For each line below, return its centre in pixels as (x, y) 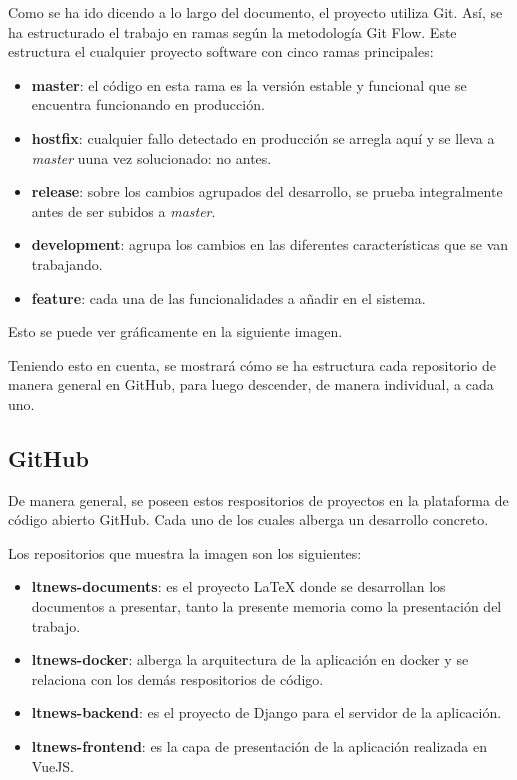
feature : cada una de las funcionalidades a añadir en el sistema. (228, 297)
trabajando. (67, 263)
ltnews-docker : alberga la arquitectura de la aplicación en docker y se (250, 659)
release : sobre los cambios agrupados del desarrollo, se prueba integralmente (267, 191)
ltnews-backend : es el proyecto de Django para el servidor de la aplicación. (266, 712)
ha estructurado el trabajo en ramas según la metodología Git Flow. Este (232, 31)
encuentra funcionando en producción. (148, 104)
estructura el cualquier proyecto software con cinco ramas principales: (221, 51)
